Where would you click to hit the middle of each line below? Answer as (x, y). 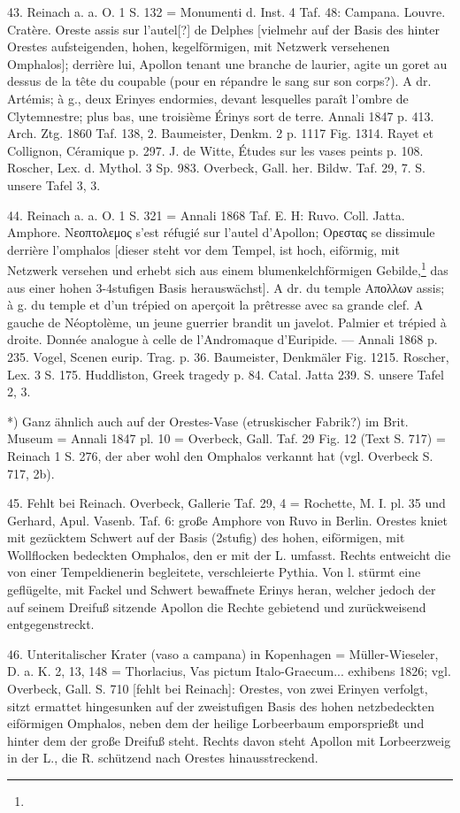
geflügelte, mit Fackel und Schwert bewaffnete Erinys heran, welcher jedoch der (222, 590)
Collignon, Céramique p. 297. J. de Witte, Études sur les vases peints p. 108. (215, 150)
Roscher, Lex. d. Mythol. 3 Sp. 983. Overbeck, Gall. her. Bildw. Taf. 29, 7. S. (217, 168)
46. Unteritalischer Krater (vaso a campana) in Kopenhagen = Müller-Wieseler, (223, 653)
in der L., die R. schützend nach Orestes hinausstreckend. (163, 758)
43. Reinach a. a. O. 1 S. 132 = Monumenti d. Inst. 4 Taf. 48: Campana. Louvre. (226, 12)
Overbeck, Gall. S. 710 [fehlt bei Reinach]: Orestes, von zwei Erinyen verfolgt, (218, 689)
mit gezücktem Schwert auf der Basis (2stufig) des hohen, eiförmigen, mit (206, 537)
